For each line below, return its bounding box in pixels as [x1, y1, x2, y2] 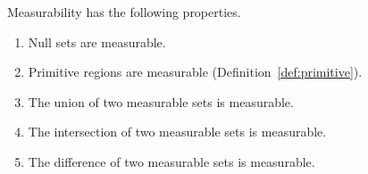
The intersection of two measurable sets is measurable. [28, 122, 327, 141]
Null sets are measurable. [28, 32, 166, 51]
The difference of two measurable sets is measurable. [28, 152, 315, 170]
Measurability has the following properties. [7, 3, 241, 21]
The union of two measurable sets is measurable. [28, 92, 294, 111]
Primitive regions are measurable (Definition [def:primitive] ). [28, 62, 363, 81]
